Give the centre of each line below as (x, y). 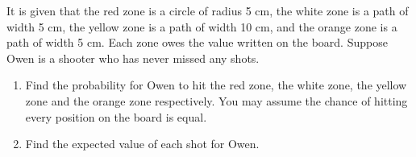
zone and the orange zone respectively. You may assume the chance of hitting (216, 100)
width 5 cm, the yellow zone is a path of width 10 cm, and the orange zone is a (202, 26)
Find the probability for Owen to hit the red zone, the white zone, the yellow (216, 85)
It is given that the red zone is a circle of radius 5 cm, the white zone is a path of (208, 10)
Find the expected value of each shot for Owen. (142, 144)
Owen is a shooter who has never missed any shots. (133, 58)
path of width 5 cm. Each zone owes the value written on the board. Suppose (197, 42)
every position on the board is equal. (116, 116)
